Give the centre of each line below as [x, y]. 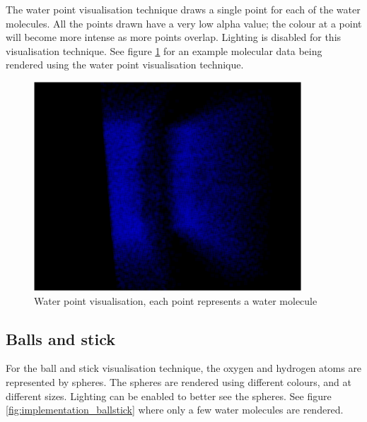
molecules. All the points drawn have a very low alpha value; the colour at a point [184, 23]
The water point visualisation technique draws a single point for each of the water [183, 9]
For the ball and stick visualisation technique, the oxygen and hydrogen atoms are [184, 368]
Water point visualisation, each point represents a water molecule [176, 300]
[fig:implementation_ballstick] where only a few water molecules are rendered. [175, 410]
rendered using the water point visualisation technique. [125, 65]
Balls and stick [60, 338]
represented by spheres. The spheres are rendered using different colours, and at [179, 381]
